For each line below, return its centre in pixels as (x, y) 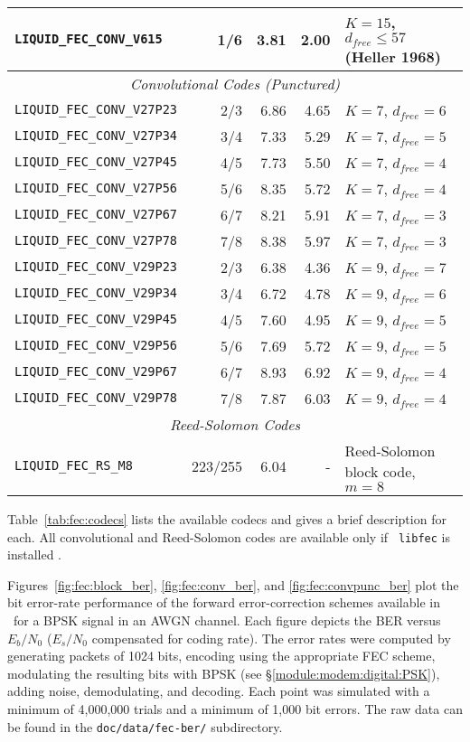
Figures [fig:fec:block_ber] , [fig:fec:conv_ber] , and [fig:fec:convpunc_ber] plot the (233, 584)
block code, (380, 471)
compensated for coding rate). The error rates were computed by (271, 638)
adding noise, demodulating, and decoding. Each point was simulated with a (219, 691)
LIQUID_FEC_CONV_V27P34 (96, 136)
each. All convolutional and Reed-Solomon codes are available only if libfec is (229, 536)
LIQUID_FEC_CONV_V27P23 (96, 110)
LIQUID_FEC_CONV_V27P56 (96, 188)
